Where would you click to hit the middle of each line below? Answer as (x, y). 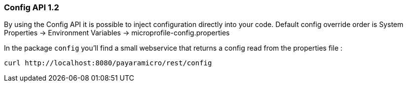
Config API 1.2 (32, 7)
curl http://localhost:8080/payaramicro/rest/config (108, 63)
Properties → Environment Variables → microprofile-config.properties (117, 33)
